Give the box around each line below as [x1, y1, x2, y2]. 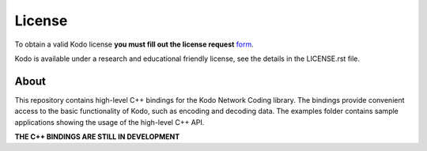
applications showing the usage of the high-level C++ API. [14, 117, 205, 126]
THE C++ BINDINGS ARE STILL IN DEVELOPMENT [14, 132, 180, 142]
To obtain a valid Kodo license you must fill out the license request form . [14, 40, 255, 49]
